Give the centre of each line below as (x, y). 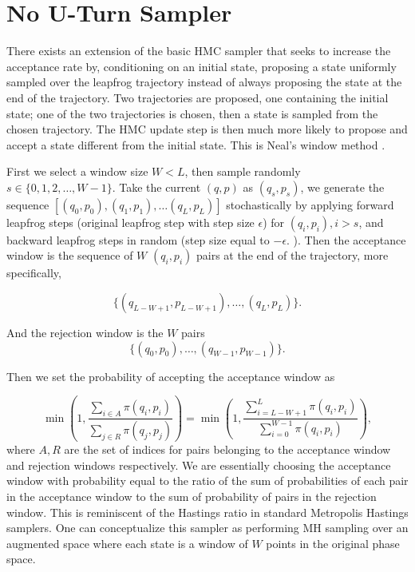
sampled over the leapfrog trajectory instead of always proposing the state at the (204, 82)
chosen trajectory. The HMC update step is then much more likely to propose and (207, 129)
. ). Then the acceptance (346, 239)
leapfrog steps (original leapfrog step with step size (130, 222)
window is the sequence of (70, 255)
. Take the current (156, 187)
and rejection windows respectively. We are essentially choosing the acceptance (199, 465)
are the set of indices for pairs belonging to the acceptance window (227, 449)
